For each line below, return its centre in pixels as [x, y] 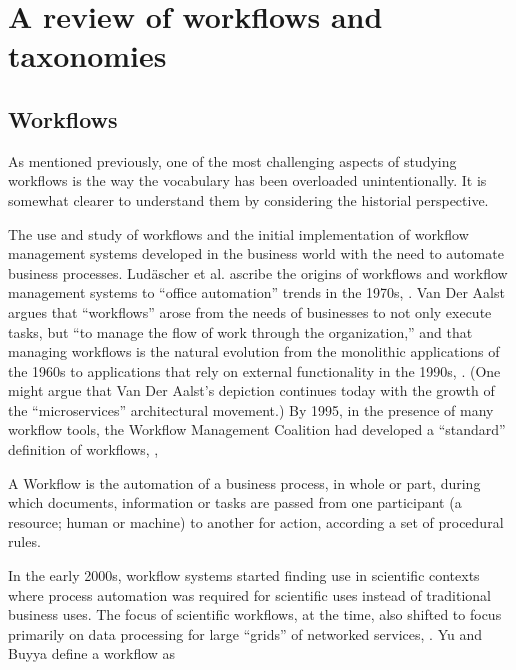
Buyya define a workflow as [92, 653]
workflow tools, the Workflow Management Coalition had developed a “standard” [257, 429]
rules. [24, 541]
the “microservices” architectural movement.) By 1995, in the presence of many [251, 409]
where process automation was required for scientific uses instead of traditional [249, 594]
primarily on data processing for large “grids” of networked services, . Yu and [245, 633]
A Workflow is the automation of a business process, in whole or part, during [244, 482]
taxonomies [87, 55]
